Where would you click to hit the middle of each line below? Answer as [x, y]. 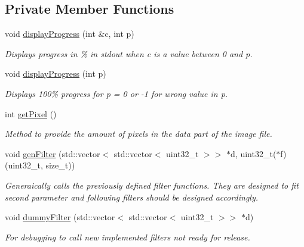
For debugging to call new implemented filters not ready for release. [128, 237]
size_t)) [60, 165]
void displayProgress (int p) [56, 74]
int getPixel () [31, 113]
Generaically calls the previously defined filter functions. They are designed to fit [152, 185]
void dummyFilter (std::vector [60, 217]
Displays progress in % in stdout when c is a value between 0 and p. [129, 53]
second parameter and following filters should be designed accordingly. [132, 197]
